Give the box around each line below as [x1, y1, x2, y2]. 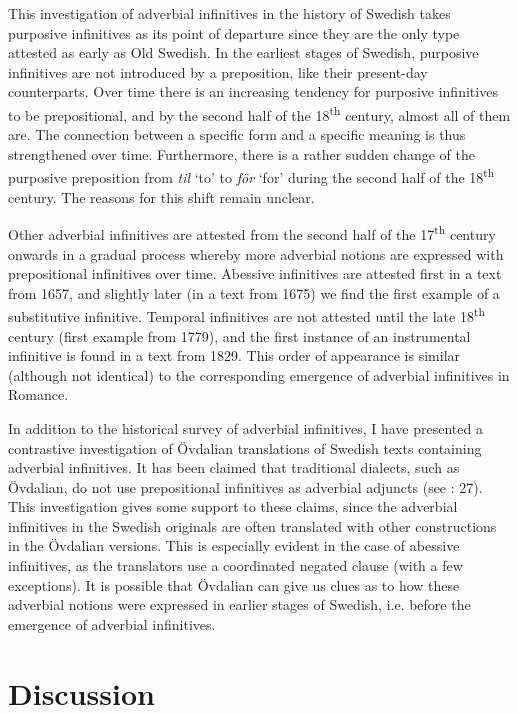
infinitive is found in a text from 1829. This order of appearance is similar [8, 345, 461, 366]
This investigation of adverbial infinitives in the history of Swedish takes [8, 3, 451, 23]
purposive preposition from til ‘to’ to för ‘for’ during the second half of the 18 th [8, 164, 495, 188]
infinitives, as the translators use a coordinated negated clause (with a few [8, 555, 463, 576]
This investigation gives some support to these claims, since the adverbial [8, 496, 458, 517]
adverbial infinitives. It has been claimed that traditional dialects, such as [8, 457, 460, 478]
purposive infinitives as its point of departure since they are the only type [8, 22, 460, 43]
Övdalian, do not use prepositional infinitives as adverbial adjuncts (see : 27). [8, 476, 483, 497]
